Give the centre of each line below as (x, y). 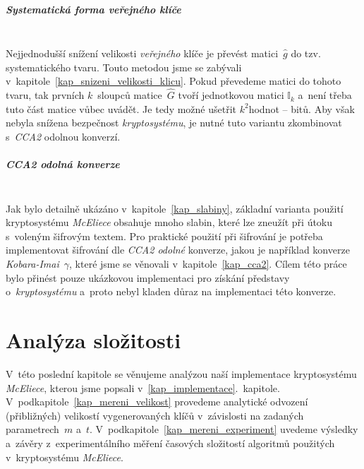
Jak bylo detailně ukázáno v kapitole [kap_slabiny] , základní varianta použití (175, 208)
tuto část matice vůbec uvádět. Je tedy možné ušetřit (121, 108)
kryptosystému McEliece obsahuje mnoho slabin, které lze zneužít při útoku (169, 222)
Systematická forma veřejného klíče (93, 9)
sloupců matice (130, 95)
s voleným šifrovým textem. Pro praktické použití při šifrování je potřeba (164, 236)
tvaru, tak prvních (45, 95)
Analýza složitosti (93, 340)
